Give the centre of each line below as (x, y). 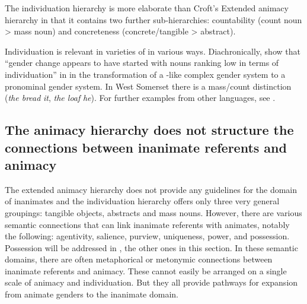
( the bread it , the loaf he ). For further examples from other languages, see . (140, 98)
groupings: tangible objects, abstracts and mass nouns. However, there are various (153, 212)
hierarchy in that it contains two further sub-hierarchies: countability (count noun (153, 19)
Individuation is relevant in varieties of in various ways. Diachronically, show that (153, 51)
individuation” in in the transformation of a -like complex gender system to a (145, 74)
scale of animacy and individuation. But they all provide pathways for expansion (151, 282)
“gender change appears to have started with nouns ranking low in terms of (142, 63)
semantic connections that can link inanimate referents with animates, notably (147, 224)
